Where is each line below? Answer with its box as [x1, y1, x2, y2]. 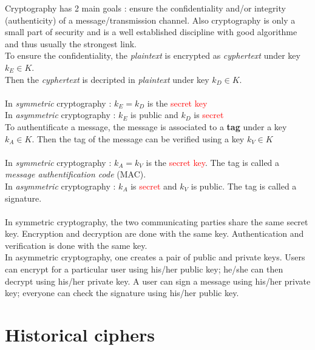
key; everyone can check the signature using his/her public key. [5, 286, 239, 299]
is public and [130, 108, 178, 121]
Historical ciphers [5, 322, 155, 347]
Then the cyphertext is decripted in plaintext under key [5, 73, 209, 85]
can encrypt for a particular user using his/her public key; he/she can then [5, 263, 283, 276]
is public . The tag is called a [191, 179, 297, 192]
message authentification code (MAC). [5, 168, 146, 180]
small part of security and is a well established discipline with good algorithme [5, 25, 297, 38]
